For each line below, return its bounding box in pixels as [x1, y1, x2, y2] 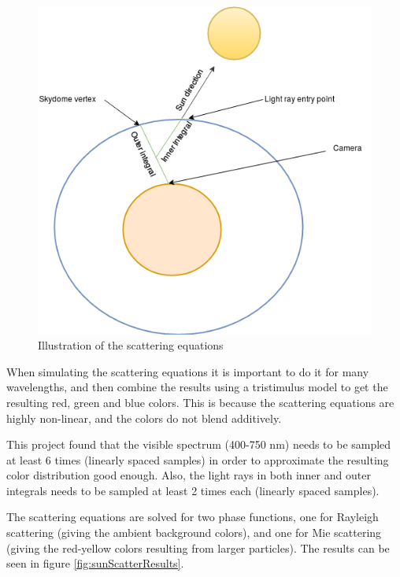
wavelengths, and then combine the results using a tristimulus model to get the [6, 379, 388, 395]
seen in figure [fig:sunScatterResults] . [6, 555, 184, 571]
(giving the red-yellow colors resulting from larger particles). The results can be [6, 539, 390, 556]
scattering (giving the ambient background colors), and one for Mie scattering [6, 524, 382, 541]
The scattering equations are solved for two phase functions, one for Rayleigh [6, 509, 379, 525]
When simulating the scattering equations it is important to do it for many [6, 363, 369, 379]
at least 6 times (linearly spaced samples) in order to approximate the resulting [6, 451, 389, 468]
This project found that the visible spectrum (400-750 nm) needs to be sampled [6, 436, 391, 453]
